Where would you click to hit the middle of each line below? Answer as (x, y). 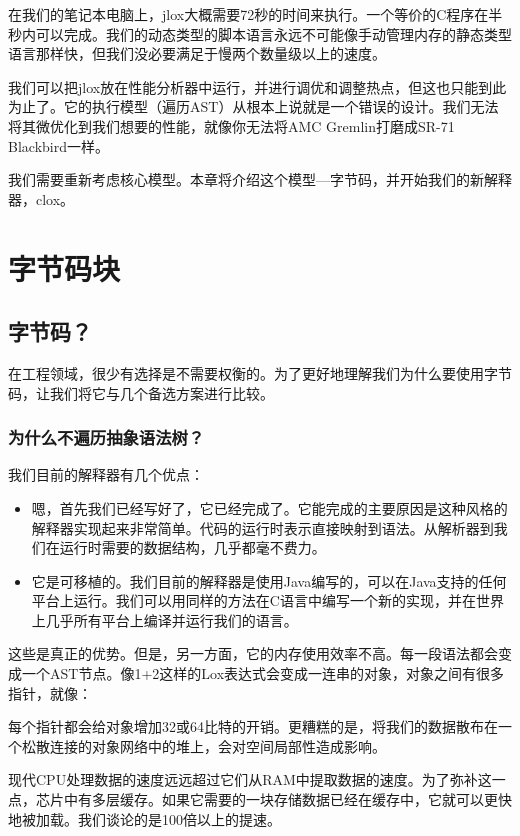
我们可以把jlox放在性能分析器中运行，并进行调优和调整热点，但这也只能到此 (257, 86)
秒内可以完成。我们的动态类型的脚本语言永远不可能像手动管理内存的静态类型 (260, 33)
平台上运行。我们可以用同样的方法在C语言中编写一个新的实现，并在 (253, 600)
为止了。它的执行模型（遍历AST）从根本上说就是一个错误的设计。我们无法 (253, 106)
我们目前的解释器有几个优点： (106, 474)
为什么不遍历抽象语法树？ (106, 437)
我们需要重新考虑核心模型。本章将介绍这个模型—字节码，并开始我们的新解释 (260, 179)
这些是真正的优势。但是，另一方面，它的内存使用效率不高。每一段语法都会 (253, 653)
